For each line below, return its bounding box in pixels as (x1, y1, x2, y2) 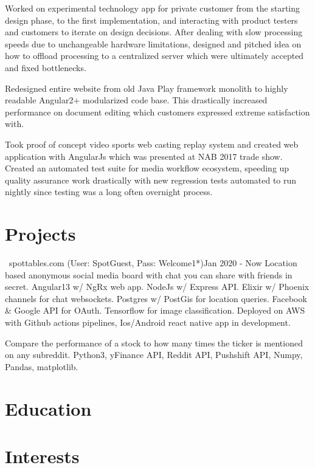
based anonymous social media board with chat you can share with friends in (5, 268, 292, 281)
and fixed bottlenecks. (5, 61, 86, 74)
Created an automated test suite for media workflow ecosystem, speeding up (5, 162, 289, 174)
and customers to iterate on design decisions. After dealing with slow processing (5, 26, 303, 38)
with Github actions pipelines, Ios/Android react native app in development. (5, 316, 291, 328)
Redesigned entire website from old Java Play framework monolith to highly (5, 81, 288, 94)
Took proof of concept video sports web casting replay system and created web (5, 137, 299, 150)
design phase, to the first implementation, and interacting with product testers (5, 13, 298, 26)
